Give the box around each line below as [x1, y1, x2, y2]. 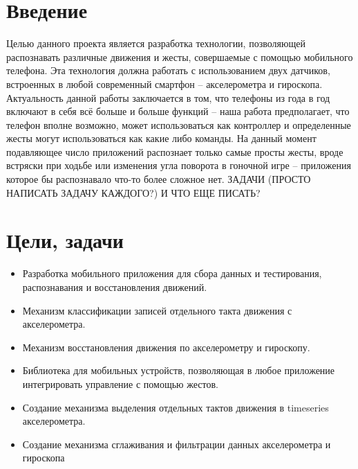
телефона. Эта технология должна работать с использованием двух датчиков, [6, 63, 330, 78]
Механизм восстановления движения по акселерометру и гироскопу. [22, 339, 310, 354]
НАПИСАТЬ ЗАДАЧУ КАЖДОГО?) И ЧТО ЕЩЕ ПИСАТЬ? [6, 185, 261, 200]
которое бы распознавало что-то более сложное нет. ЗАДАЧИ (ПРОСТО [6, 172, 311, 186]
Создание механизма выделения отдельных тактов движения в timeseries [22, 400, 329, 414]
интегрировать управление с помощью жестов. [22, 376, 218, 391]
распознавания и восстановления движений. [22, 279, 207, 294]
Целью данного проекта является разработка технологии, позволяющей [6, 36, 305, 51]
